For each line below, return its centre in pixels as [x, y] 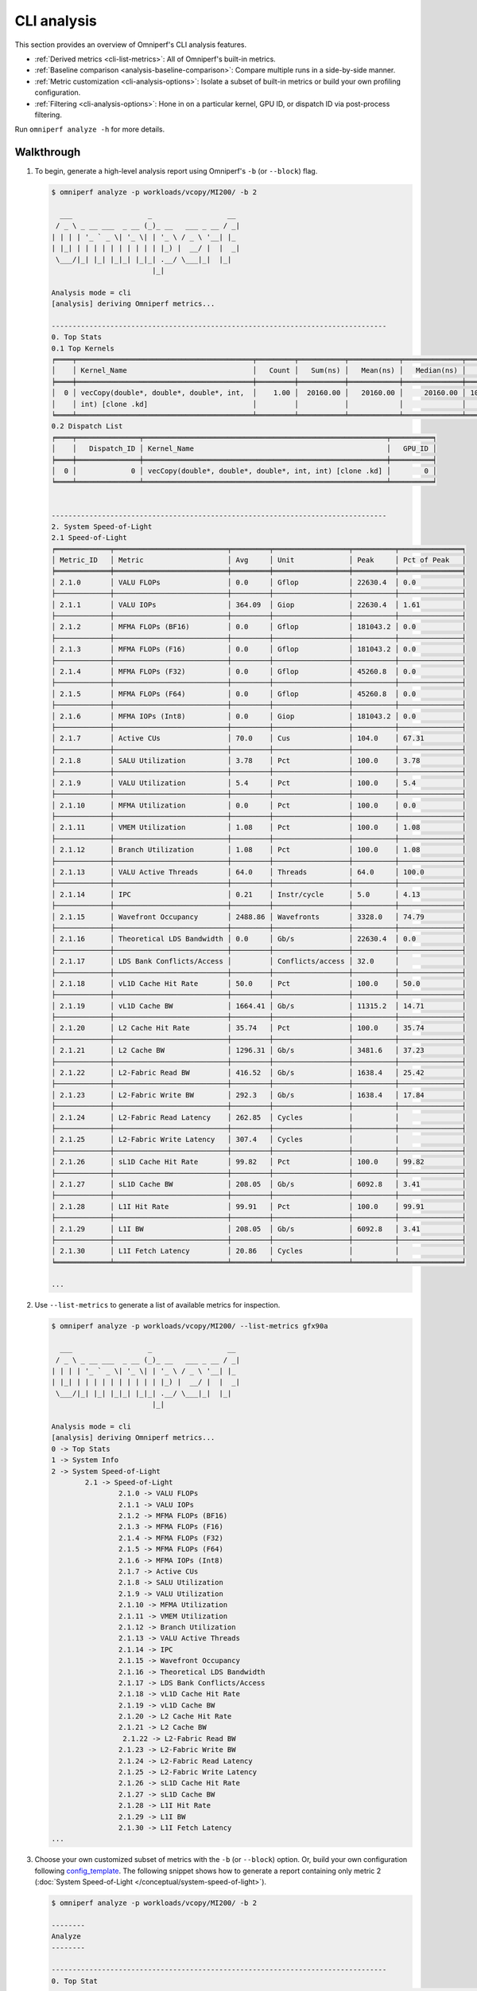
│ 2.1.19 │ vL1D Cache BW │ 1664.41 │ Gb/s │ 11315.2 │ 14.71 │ [259, 1006]
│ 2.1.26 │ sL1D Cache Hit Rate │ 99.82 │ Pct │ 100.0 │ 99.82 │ [259, 1162]
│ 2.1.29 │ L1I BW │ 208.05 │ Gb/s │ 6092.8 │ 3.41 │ [259, 1229]
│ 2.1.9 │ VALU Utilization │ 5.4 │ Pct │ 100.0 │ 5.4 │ [259, 783]
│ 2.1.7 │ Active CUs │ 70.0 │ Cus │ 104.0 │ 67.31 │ [259, 738]
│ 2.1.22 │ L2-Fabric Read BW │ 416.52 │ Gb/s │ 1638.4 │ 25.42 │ [259, 1073]
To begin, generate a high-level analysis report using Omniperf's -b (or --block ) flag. [176, 171]
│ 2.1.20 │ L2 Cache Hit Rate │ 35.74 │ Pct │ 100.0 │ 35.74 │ [259, 1028]
